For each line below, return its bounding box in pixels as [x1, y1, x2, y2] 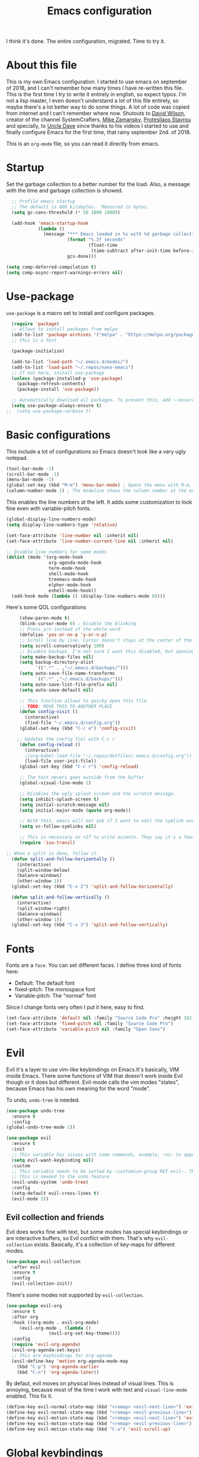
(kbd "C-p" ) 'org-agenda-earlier [17, 1364, 99, 1370]
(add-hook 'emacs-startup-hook [11, 220, 89, 226]
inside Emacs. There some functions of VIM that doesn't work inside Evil [6, 1072, 183, 1079]
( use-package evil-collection [6, 1259, 81, 1264]
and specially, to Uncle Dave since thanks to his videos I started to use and [6, 122, 189, 130]
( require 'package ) [11, 321, 60, 327]
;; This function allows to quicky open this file [19, 698, 147, 704]
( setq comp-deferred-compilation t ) [6, 264, 97, 270]
